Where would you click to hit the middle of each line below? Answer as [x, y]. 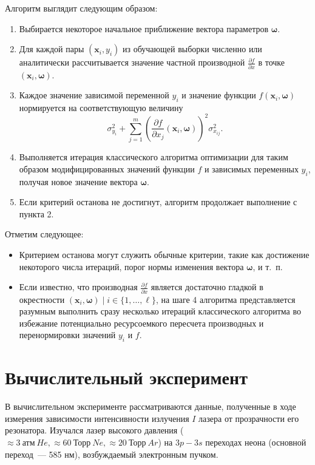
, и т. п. [268, 266]
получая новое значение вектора [78, 181]
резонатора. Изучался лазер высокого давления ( [94, 430]
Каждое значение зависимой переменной [94, 95]
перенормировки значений [67, 335]
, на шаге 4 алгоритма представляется [225, 299]
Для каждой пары [52, 49]
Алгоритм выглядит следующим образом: [81, 8]
